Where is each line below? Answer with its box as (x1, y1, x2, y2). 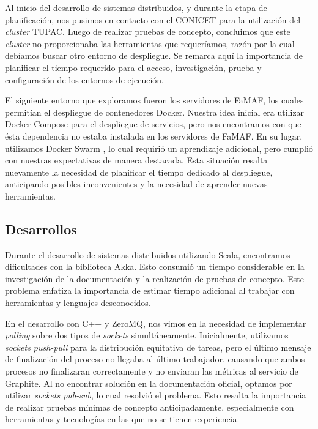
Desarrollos (5, 219, 77, 238)
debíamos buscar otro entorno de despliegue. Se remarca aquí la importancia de (5, 49, 303, 62)
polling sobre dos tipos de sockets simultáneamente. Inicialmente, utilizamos (5, 329, 289, 341)
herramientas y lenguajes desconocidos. (5, 296, 151, 309)
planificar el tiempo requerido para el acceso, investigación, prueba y (5, 61, 262, 73)
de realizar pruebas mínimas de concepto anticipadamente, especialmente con (5, 400, 294, 413)
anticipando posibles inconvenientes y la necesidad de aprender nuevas (5, 177, 268, 190)
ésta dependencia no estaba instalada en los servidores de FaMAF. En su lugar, (5, 129, 303, 142)
